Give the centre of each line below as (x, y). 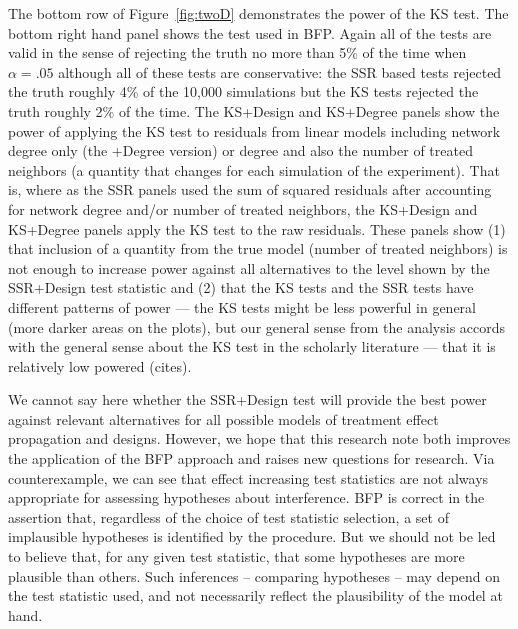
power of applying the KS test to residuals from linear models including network (254, 130)
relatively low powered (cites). (100, 365)
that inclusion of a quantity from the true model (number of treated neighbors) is (258, 248)
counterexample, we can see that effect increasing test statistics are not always (248, 477)
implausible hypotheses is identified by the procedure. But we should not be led (252, 536)
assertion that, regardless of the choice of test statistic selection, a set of (228, 516)
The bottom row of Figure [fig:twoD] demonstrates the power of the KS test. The (258, 13)
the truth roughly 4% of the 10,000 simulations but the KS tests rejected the (243, 91)
